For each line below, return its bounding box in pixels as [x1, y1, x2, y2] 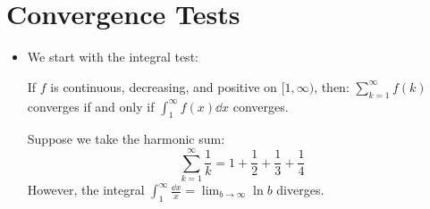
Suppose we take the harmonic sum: [27, 130, 225, 148]
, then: [314, 77, 350, 96]
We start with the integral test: [27, 47, 198, 66]
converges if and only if [27, 96, 155, 115]
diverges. [276, 180, 325, 199]
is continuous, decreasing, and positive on [50, 77, 277, 96]
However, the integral [27, 180, 145, 199]
